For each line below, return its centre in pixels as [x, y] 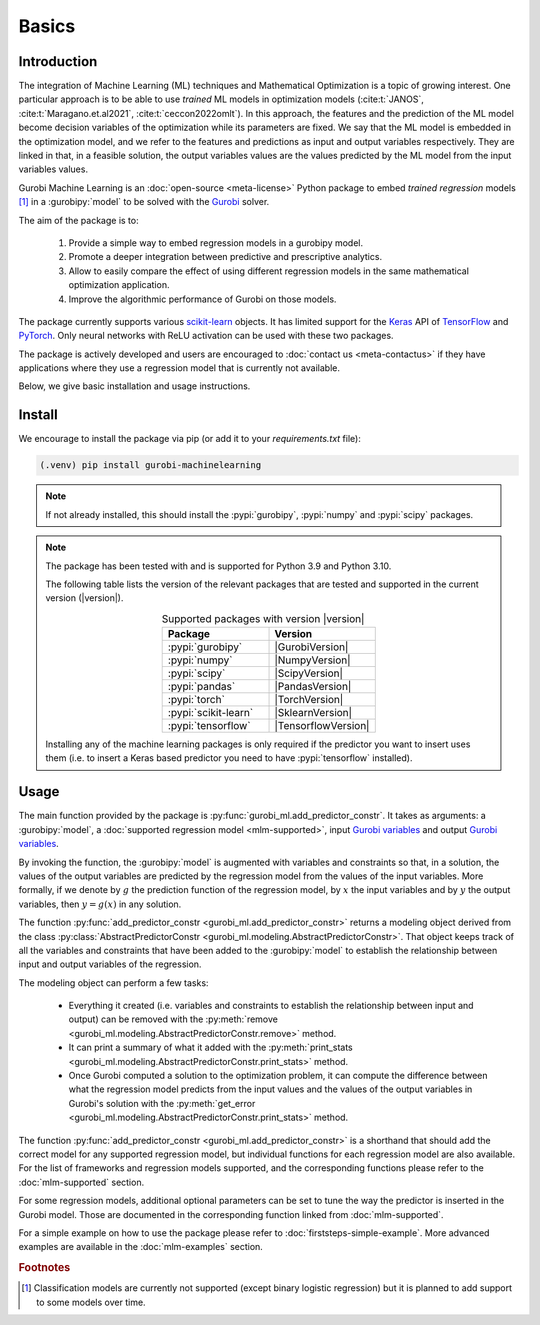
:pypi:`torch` [196, 700]
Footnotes [44, 1268]
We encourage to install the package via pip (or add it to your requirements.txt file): [190, 439]
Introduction [58, 61]
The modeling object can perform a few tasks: [113, 982]
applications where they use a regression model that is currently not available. [179, 368]
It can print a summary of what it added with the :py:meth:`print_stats [211, 1047]
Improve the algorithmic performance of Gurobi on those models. [202, 299]
